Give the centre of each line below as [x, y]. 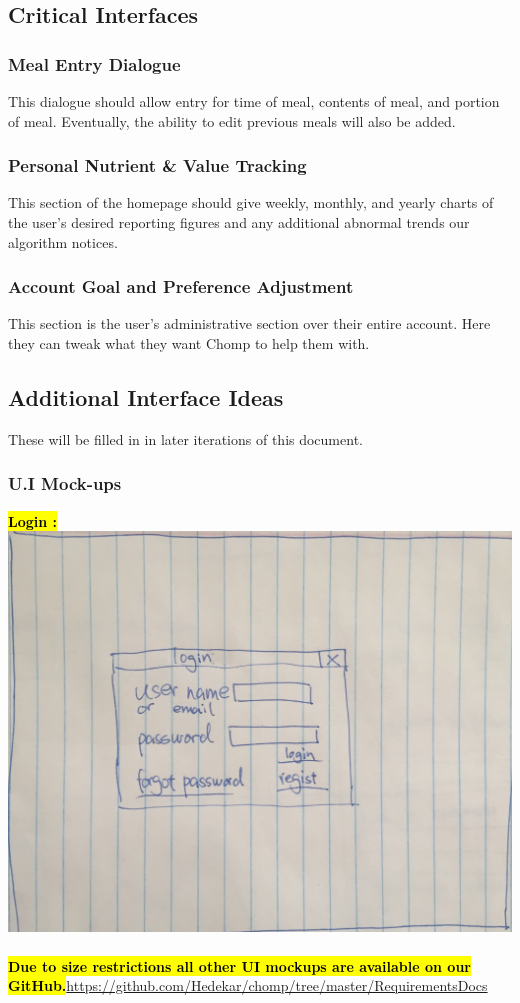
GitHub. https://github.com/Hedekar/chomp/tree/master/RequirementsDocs [248, 985]
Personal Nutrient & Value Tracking [157, 165]
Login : [33, 520]
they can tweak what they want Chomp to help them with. [189, 343]
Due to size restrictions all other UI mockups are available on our [239, 965]
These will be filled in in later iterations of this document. [185, 438]
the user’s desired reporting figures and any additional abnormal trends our [239, 222]
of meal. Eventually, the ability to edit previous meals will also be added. [232, 120]
